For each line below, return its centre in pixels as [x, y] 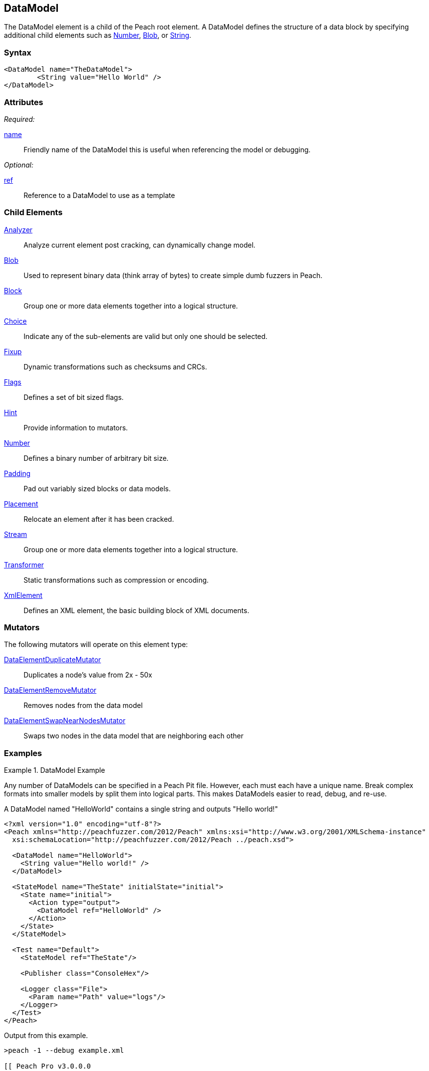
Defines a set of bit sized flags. [74, 397]
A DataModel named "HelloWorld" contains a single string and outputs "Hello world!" [141, 809]
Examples [23, 753]
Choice [15, 321]
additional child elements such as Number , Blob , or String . [98, 35]
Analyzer [18, 229]
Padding [17, 473]
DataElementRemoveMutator [50, 690]
